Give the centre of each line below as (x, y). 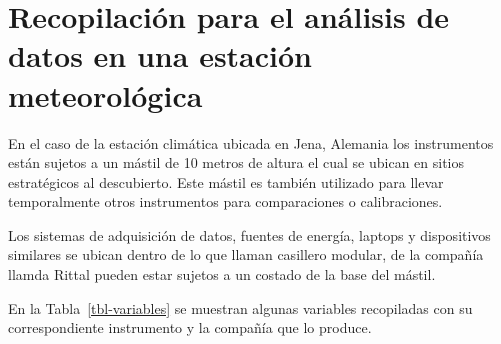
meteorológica (105, 94)
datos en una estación (160, 55)
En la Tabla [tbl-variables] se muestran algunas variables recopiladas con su (240, 307)
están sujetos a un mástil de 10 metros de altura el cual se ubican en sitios (236, 162)
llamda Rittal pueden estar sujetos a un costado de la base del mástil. (222, 274)
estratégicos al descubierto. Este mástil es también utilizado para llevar (226, 181)
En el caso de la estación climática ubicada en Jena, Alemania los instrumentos (251, 142)
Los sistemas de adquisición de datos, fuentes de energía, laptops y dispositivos (249, 234)
